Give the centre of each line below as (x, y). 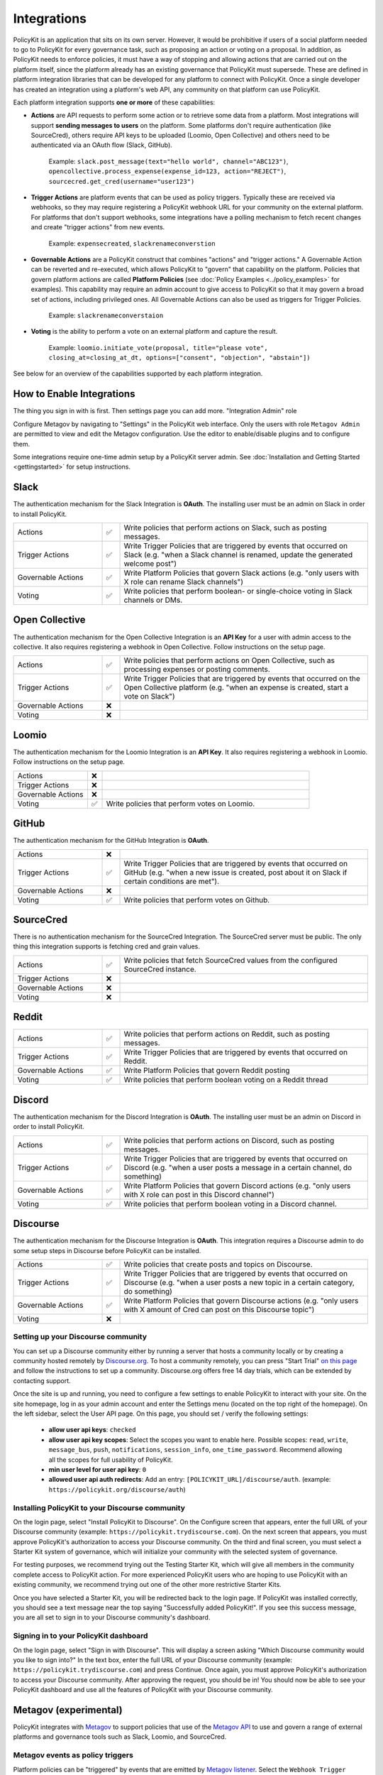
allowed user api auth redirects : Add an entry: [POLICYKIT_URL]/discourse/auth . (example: (190, 1480)
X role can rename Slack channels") (184, 582)
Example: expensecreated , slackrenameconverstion (132, 243)
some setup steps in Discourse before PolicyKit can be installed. (107, 1250)
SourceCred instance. (160, 969)
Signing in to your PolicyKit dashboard (81, 1636)
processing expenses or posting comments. (197, 670)
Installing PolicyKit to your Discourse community (99, 1507)
